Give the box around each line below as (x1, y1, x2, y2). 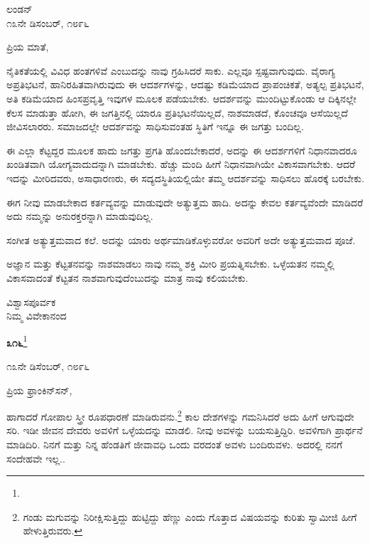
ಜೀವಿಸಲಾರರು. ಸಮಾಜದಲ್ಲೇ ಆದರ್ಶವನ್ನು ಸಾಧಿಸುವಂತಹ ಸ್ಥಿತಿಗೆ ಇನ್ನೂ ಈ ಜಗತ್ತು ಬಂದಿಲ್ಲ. (6, 119, 304, 134)
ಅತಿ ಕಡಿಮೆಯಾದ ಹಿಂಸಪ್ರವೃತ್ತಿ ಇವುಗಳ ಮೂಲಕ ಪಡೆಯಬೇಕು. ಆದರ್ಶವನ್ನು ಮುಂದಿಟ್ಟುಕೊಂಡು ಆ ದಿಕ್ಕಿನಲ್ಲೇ (6, 90, 357, 105)
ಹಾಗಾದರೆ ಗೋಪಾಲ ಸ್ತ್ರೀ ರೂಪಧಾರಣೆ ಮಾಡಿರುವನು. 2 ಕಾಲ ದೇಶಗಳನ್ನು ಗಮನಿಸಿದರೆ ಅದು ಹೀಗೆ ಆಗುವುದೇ (6, 407, 354, 423)
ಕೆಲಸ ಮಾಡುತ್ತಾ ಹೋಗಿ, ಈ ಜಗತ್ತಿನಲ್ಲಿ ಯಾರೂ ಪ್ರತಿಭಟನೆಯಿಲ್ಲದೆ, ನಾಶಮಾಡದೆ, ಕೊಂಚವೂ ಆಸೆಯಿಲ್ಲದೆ (6, 105, 348, 120)
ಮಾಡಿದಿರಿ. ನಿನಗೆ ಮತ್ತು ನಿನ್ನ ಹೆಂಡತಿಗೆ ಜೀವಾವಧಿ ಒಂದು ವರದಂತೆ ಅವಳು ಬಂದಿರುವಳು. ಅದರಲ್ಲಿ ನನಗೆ (6, 436, 343, 451)
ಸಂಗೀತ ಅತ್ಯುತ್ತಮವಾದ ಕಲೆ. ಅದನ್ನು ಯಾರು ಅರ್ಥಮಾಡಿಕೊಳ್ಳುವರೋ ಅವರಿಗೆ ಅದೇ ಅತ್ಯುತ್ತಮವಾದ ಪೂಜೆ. (6, 232, 356, 247)
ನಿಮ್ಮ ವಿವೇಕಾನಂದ (6, 308, 67, 323)
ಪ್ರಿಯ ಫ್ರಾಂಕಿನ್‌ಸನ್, (6, 382, 72, 397)
